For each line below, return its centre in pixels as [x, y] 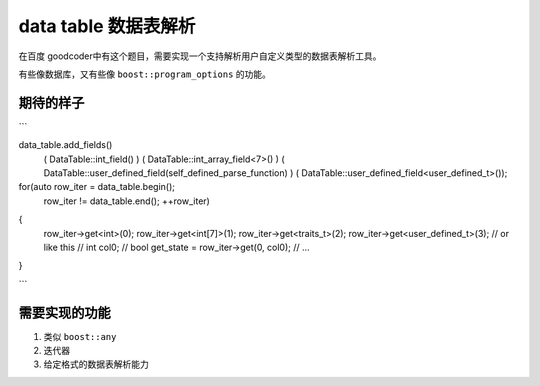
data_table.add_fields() [65, 145]
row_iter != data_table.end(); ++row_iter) [126, 201]
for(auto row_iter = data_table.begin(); [96, 187]
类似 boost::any [80, 336]
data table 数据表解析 [107, 26]
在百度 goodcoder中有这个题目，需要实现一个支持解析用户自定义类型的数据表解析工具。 [200, 56]
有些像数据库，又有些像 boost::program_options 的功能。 [145, 74]
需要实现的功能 [64, 312]
